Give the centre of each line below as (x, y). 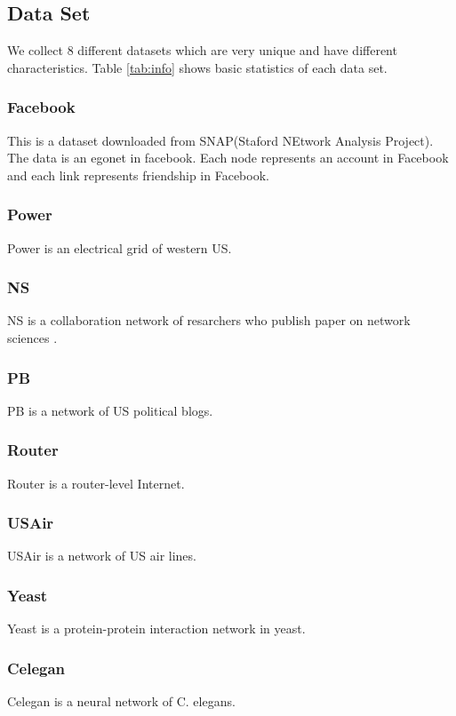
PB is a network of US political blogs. (110, 410)
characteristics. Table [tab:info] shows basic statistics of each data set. (197, 67)
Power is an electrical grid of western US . (120, 247)
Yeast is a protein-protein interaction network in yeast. (156, 628)
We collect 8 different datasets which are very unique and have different (202, 50)
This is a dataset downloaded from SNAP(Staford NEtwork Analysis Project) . (220, 140)
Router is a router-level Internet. (96, 483)
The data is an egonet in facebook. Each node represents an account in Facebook (228, 158)
